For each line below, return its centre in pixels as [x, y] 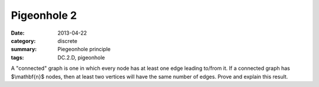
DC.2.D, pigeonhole [81, 57]
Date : [18, 33]
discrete [68, 41]
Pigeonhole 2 [44, 15]
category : [23, 41]
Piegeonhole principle [84, 49]
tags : [17, 57]
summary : [24, 49]
